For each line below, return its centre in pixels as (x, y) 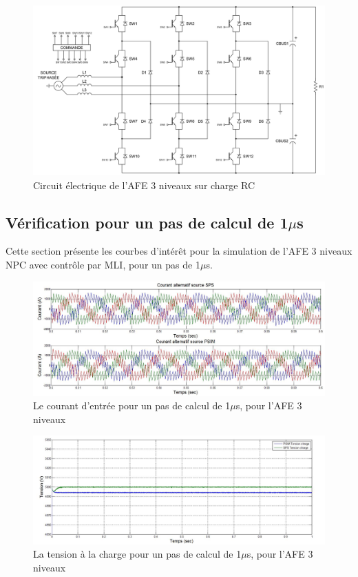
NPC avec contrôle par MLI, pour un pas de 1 (103, 264)
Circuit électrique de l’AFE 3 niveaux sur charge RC (144, 185)
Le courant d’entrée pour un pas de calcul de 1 (132, 405)
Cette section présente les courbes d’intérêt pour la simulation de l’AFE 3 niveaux (179, 251)
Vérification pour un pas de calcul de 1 (147, 222)
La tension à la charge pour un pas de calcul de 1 (137, 554)
